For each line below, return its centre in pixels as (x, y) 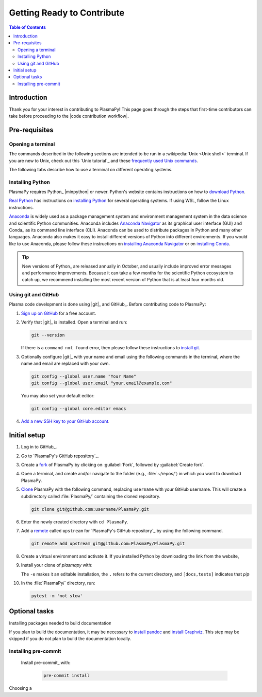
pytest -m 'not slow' (57, 596)
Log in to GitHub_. (39, 447)
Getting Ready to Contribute (67, 13)
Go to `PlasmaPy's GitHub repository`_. (60, 456)
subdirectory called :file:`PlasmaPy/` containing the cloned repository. (91, 496)
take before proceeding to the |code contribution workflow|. (69, 116)
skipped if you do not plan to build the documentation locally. (70, 639)
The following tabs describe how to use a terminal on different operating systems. (91, 169)
